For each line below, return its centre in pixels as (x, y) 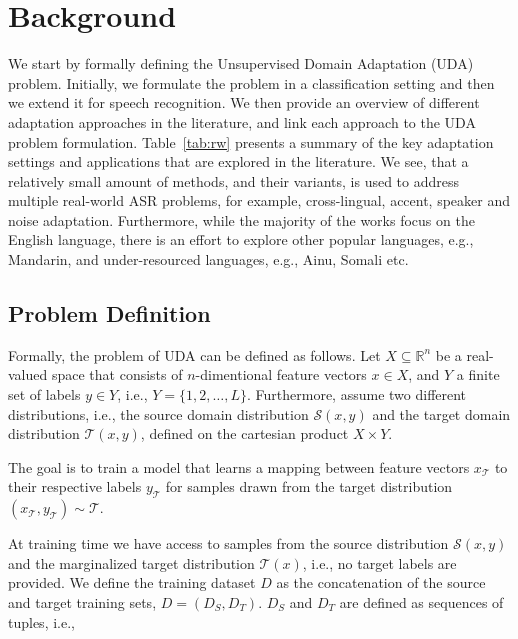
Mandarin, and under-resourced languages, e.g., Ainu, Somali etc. (208, 259)
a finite (478, 374)
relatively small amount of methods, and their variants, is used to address (234, 180)
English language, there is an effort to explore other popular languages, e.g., (241, 239)
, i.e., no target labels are (379, 562)
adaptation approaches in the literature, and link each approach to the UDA (242, 121)
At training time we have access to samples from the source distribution (228, 543)
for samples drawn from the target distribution (309, 486)
